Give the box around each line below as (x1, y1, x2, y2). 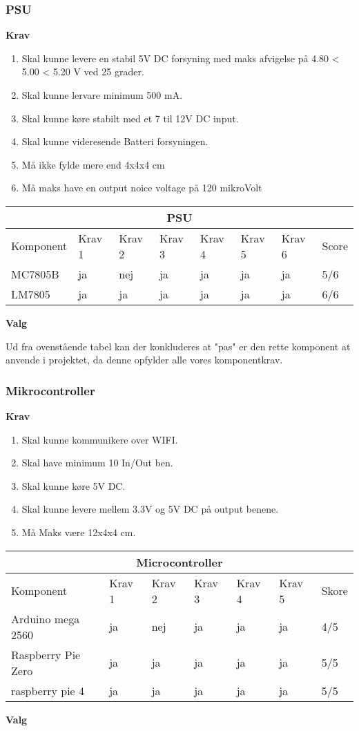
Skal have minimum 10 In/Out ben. (21, 455, 173, 470)
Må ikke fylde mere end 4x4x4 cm (21, 157, 165, 171)
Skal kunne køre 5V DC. (21, 478, 126, 493)
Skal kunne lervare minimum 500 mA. (21, 88, 183, 102)
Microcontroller (136, 553, 223, 570)
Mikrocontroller (6, 381, 95, 399)
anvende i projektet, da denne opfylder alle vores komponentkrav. (6, 352, 283, 367)
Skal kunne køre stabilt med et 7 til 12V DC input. (21, 111, 239, 125)
